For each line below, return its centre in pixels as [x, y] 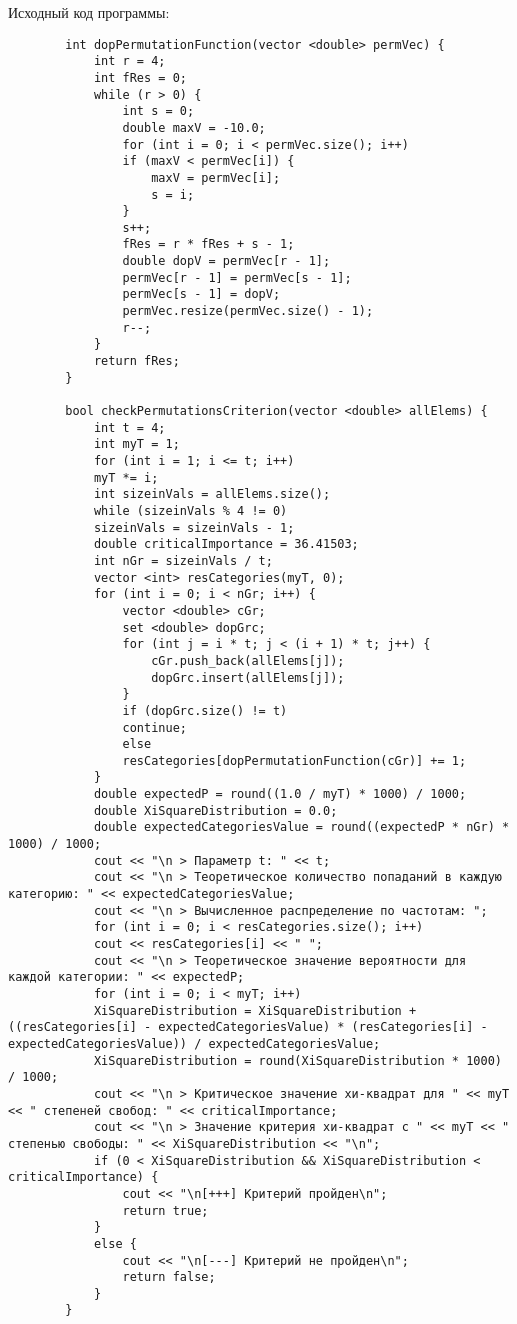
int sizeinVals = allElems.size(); [212, 494]
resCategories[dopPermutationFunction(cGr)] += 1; [294, 760]
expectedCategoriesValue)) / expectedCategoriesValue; [194, 1043]
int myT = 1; [136, 444]
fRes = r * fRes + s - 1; [208, 244]
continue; [154, 727]
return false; [169, 1277]
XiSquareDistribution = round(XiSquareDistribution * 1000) [297, 1060]
